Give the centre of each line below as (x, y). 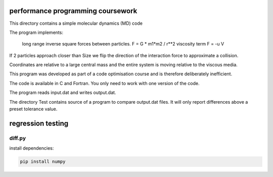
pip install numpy (43, 162)
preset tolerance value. (33, 109)
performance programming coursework (73, 11)
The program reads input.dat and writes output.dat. (63, 93)
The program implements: (36, 32)
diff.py (18, 138)
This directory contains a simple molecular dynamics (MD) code (76, 23)
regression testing (39, 123)
